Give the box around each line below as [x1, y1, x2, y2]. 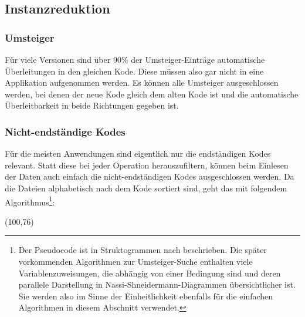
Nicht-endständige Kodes [5, 124, 126, 139]
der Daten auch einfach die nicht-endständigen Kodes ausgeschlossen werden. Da [5, 170, 294, 183]
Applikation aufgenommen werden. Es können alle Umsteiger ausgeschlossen [5, 76, 279, 89]
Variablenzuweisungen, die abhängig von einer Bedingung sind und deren [18, 267, 281, 279]
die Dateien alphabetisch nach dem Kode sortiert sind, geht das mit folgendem [5, 181, 287, 194]
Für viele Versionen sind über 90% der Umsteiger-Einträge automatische [5, 53, 265, 65]
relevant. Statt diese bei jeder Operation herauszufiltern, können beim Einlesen [5, 158, 289, 171]
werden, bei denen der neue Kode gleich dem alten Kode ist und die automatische [5, 87, 299, 100]
